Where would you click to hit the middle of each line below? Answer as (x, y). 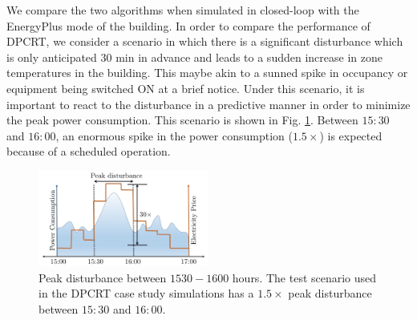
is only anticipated (52, 57)
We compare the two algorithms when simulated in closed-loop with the (183, 10)
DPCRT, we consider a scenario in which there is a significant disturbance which (205, 41)
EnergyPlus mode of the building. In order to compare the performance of (188, 25)
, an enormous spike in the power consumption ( (174, 135)
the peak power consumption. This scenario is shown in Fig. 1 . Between (182, 120)
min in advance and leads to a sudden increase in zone (249, 57)
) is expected (351, 135)
